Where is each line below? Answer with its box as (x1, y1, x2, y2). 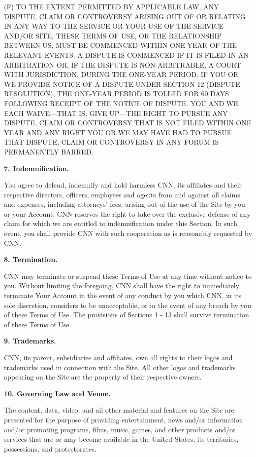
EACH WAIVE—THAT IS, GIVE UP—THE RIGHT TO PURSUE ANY (4, 108, 228, 118)
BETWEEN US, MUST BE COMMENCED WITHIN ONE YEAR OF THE (4, 40, 237, 50)
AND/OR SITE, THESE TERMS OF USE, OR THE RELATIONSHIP (4, 30, 222, 40)
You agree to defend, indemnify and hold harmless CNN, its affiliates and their (4, 180, 242, 190)
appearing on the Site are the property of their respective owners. (4, 372, 202, 382)
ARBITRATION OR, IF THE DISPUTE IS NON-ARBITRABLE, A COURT (4, 59, 241, 70)
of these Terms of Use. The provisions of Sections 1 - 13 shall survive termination (4, 309, 249, 320)
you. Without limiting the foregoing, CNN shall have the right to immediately (4, 280, 240, 291)
